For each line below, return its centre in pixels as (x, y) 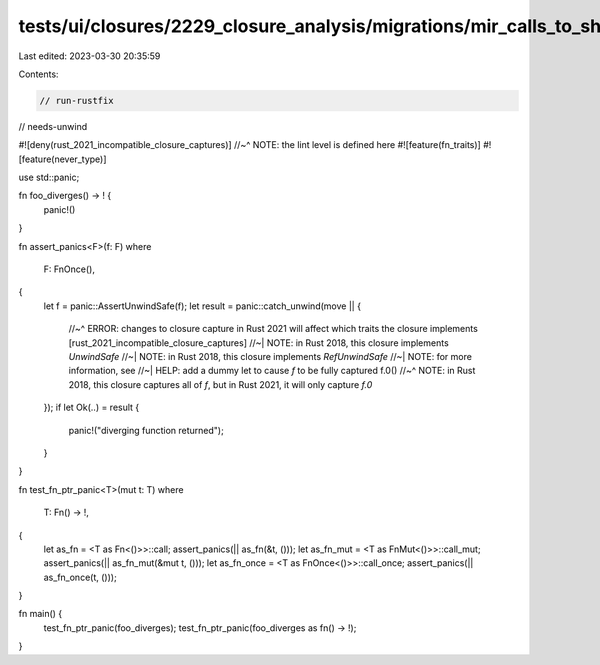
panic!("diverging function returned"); (146, 430)
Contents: (38, 74)
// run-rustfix (76, 100)
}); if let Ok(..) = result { (91, 407)
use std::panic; (49, 177)
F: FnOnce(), (69, 269)
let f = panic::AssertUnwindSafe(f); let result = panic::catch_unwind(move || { (202, 306)
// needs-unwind (53, 126)
